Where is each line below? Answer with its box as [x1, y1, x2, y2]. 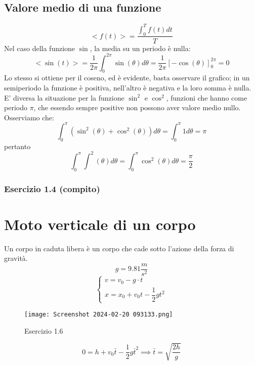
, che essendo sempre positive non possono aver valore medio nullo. [33, 102, 241, 113]
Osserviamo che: [4, 112, 54, 122]
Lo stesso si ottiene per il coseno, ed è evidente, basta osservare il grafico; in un [4, 72, 250, 83]
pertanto [4, 141, 31, 151]
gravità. [4, 253, 28, 263]
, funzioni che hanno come [166, 92, 247, 103]
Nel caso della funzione [4, 42, 75, 53]
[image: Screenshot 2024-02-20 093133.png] [24, 310, 173, 318]
